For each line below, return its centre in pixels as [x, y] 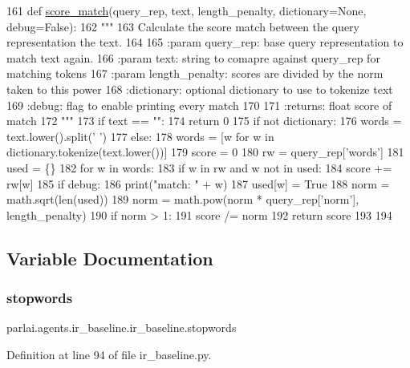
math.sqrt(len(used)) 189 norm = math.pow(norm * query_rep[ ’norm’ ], [183, 199]
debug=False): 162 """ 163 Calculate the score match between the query [183, 26]
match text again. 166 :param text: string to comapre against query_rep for [193, 57]
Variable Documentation [110, 258]
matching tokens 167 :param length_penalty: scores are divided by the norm [195, 73]
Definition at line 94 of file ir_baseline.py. [109, 354]
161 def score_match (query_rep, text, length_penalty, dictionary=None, [187, 10]
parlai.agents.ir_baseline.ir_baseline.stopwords [122, 328]
